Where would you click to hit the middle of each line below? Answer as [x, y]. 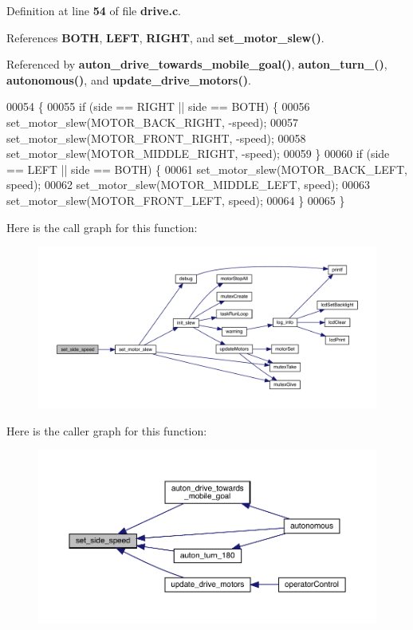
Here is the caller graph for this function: [107, 430]
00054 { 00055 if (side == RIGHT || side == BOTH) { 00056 [158, 106]
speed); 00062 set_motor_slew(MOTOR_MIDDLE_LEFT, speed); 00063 [189, 185]
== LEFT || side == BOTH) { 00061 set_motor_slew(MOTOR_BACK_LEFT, [207, 169]
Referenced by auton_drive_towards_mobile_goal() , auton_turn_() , [197, 64]
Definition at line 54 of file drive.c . [94, 10]
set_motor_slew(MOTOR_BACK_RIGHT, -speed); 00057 [153, 122]
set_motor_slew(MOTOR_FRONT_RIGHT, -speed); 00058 [156, 138]
